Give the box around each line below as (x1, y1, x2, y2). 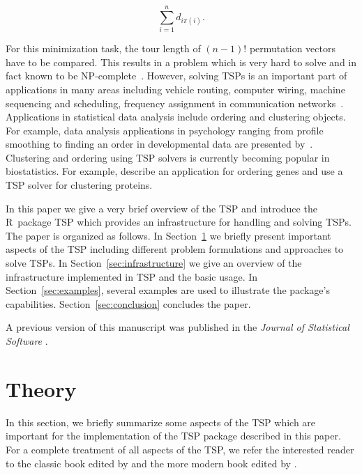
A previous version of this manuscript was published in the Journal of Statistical (6, 320, 349, 334)
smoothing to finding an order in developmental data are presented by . (6, 137, 313, 151)
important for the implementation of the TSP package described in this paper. (6, 428, 341, 443)
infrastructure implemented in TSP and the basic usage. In (6, 269, 258, 283)
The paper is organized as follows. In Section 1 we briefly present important (6, 228, 331, 242)
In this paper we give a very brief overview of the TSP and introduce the (6, 201, 317, 215)
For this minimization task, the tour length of (6, 41, 201, 56)
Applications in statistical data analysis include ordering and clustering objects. (6, 109, 346, 124)
